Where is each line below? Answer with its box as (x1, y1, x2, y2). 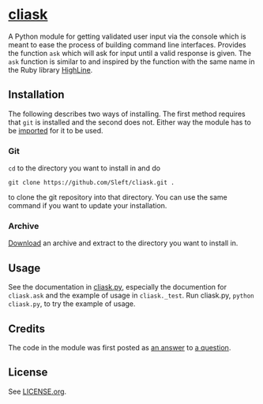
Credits (8, 322, 46, 335)
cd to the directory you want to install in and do (8, 163, 160, 173)
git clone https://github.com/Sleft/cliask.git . (8, 179, 175, 187)
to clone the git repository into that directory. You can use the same (8, 193, 227, 202)
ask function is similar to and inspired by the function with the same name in (8, 57, 255, 66)
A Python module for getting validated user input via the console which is (8, 32, 246, 41)
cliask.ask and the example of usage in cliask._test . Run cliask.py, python (8, 290, 254, 301)
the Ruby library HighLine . (8, 65, 93, 74)
